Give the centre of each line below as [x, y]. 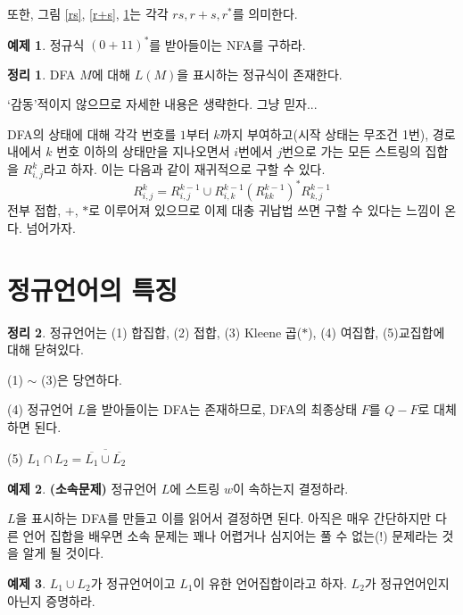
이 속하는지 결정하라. [291, 488]
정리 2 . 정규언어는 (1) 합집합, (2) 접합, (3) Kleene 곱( [155, 332]
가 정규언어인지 [407, 582]
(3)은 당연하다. [82, 379]
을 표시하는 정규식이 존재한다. [260, 74]
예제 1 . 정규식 [46, 44]
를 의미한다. [265, 13]
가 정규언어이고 [133, 582]
